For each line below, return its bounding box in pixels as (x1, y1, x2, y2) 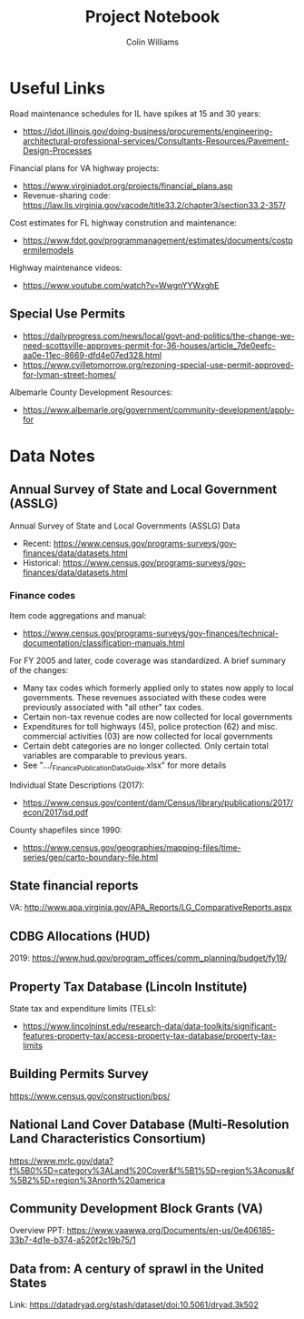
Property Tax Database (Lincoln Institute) (9, 979, 248, 994)
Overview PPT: (9, 1225, 65, 1236)
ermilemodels (22, 244, 74, 256)
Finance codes (9, 589, 76, 602)
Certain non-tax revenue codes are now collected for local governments (22, 711, 293, 722)
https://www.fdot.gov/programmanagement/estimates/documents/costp (22, 235, 293, 246)
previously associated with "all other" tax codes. (22, 701, 204, 712)
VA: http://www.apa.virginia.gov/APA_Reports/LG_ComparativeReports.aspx (9, 902, 292, 913)
